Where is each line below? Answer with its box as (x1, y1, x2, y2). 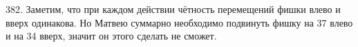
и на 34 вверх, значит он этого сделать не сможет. (6, 29, 217, 43)
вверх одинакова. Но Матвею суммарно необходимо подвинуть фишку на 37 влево (6, 15, 353, 29)
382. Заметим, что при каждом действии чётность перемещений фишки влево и (6, 2, 341, 16)
